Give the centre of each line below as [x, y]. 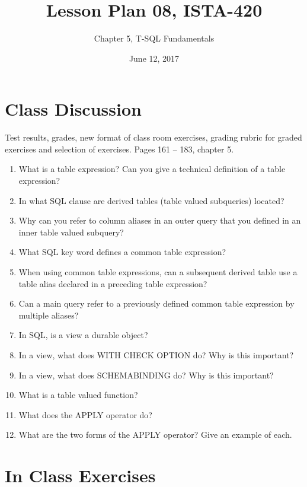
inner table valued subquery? [71, 232]
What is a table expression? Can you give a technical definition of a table [152, 169]
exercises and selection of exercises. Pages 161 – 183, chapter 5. [119, 149]
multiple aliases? [49, 315]
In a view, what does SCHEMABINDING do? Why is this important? [146, 375]
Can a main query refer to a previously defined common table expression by [156, 303]
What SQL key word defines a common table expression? [122, 252]
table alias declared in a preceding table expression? [113, 283]
